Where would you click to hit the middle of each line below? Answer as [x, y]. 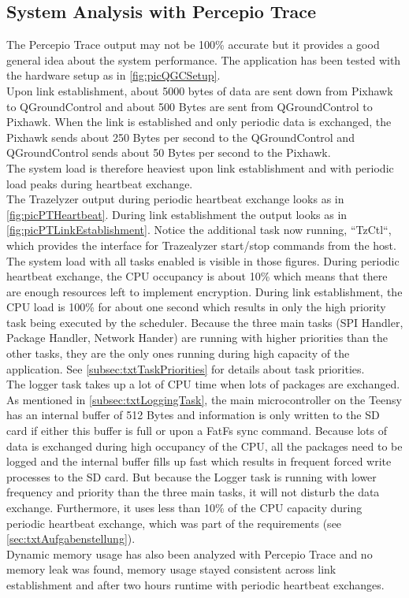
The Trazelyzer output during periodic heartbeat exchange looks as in [175, 199]
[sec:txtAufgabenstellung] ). [71, 539]
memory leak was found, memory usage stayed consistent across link [171, 569]
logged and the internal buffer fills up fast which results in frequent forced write [199, 461]
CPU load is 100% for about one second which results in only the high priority [196, 307]
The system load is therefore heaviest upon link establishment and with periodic [200, 167]
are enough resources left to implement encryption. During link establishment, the [204, 291]
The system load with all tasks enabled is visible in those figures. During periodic [203, 260]
